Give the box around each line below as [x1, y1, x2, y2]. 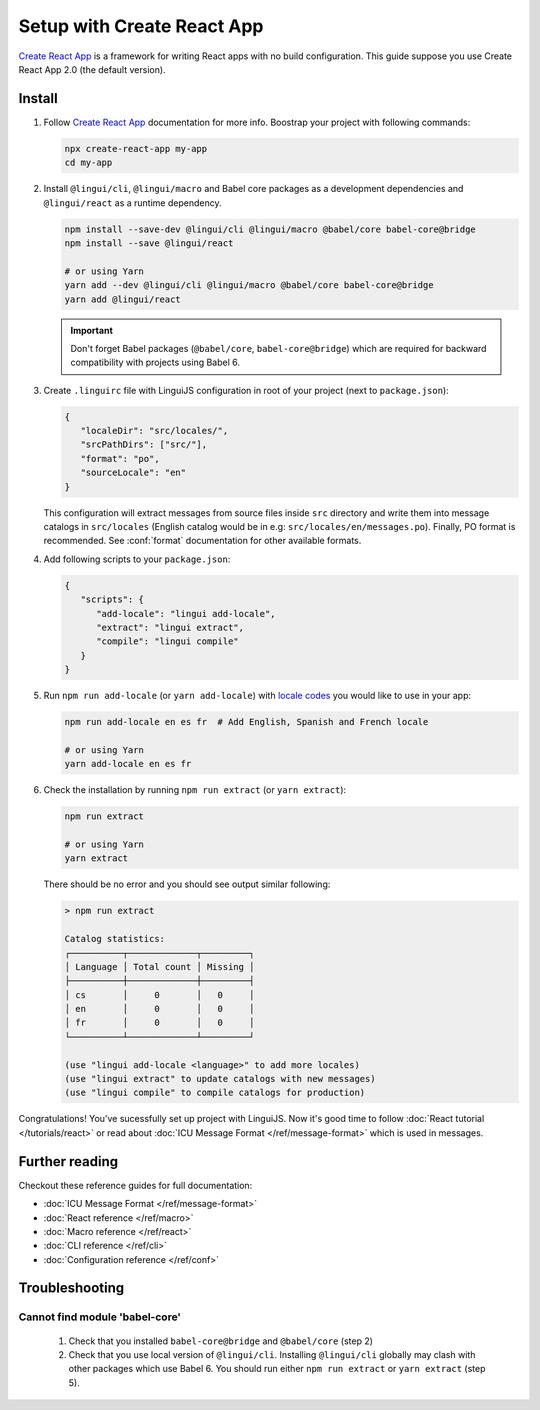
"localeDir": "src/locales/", [80, 425, 229, 437]
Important [70, 324, 114, 336]
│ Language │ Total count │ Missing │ [64, 961, 255, 972]
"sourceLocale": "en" [80, 467, 187, 479]
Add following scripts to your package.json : [43, 553, 231, 565]
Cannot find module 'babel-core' [18, 1310, 182, 1324]
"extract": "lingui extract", [96, 621, 245, 633]
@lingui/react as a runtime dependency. [43, 196, 222, 209]
